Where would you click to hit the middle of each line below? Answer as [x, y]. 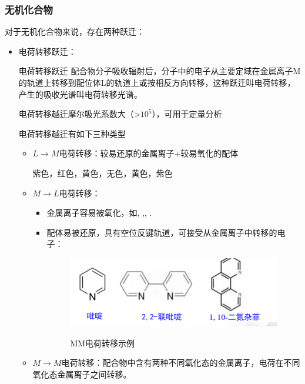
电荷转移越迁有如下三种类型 [72, 133]
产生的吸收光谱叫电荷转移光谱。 [80, 94]
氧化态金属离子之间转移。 [82, 374]
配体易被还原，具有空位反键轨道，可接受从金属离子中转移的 [162, 232]
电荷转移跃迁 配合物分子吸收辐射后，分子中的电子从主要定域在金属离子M [160, 71]
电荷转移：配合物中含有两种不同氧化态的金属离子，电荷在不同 [181, 363]
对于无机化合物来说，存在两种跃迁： [75, 31]
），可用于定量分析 [187, 114]
